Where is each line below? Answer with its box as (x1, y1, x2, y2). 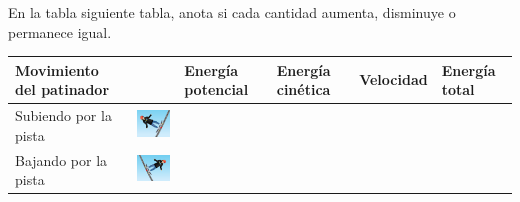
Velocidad (359, 69, 428, 90)
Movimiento (15, 59, 99, 80)
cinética (276, 79, 331, 100)
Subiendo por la (15, 105, 112, 126)
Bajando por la (15, 149, 108, 170)
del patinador (15, 79, 110, 100)
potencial (184, 79, 249, 100)
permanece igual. (8, 21, 112, 42)
